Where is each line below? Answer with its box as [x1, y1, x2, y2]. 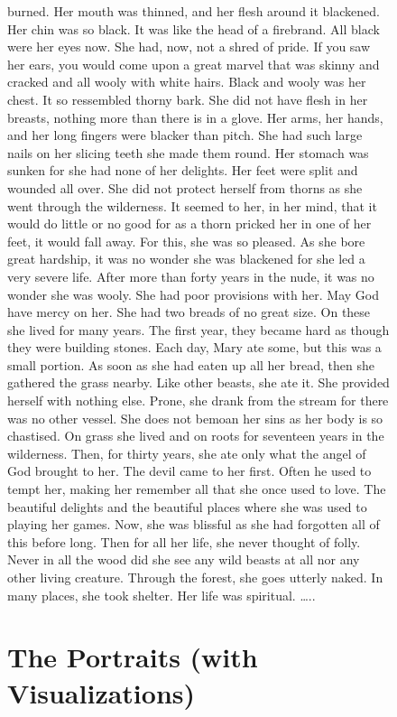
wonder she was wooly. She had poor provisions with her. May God [7, 284, 380, 303]
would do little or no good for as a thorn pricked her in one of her [7, 214, 372, 233]
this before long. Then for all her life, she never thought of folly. [7, 532, 361, 551]
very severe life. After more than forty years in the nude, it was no [7, 266, 374, 285]
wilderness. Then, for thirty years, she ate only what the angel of [7, 443, 366, 462]
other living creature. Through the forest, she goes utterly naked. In [7, 568, 383, 586]
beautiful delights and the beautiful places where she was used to [7, 497, 367, 516]
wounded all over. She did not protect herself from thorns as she [7, 178, 363, 197]
